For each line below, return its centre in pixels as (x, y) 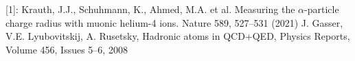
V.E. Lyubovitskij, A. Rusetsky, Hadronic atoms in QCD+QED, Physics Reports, (178, 36)
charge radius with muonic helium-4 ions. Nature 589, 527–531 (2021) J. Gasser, (174, 22)
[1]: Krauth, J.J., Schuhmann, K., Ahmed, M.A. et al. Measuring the (150, 9)
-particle (322, 9)
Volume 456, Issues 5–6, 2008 (67, 49)
